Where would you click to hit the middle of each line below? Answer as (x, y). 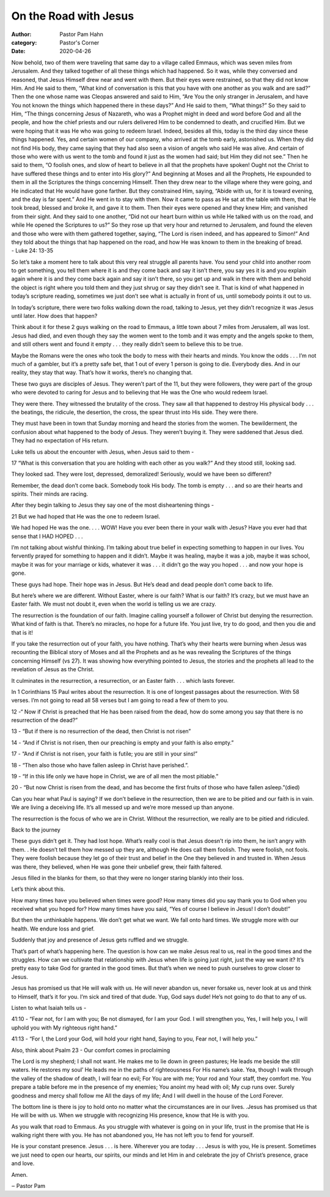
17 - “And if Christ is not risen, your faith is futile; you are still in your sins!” (105, 754)
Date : (18, 51)
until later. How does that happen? (54, 316)
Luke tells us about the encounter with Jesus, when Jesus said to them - (103, 452)
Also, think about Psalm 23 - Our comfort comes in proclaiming (91, 1050)
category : (24, 42)
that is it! (22, 632)
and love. (23, 1163)
